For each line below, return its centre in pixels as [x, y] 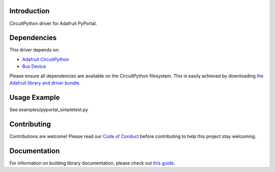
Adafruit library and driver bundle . [45, 83]
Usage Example [35, 97]
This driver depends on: [34, 50]
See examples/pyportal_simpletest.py [49, 109]
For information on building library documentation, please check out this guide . [92, 163]
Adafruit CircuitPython [46, 59]
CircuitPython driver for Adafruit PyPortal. [53, 23]
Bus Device [34, 67]
